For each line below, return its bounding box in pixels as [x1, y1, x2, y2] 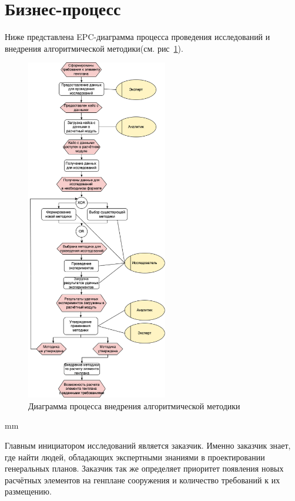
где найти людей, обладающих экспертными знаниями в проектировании [5, 450, 265, 463]
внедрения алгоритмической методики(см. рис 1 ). [5, 42, 183, 54]
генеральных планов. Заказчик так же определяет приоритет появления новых [5, 462, 284, 475]
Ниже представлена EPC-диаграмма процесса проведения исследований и [5, 31, 270, 43]
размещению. [5, 485, 52, 497]
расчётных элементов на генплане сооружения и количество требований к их [5, 473, 280, 486]
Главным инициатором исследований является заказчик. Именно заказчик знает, [5, 439, 291, 451]
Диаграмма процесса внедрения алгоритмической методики [28, 399, 240, 412]
